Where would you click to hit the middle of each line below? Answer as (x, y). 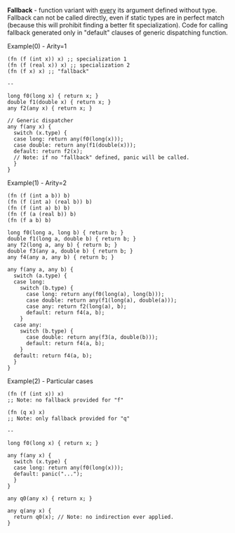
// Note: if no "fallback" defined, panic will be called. (102, 158)
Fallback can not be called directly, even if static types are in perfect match (116, 18)
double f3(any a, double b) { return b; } (70, 251)
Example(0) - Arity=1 (37, 46)
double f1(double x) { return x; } (59, 102)
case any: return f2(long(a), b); (76, 307)
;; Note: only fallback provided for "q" (69, 418)
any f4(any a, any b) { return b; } (61, 257)
